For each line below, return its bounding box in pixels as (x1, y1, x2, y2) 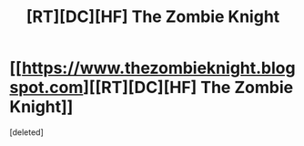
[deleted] (9, 126, 44, 138)
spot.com (9, 78, 84, 98)
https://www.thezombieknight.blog (21, 57, 296, 78)
